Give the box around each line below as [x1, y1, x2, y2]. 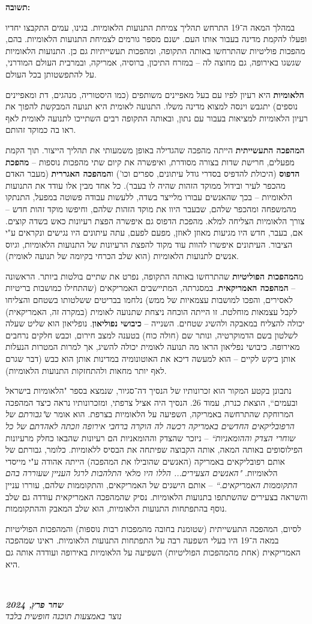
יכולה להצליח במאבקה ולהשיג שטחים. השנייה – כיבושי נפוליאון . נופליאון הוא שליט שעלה [5, 317, 305, 329]
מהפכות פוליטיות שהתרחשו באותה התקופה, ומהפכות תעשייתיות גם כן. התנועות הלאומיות [5, 44, 305, 57]
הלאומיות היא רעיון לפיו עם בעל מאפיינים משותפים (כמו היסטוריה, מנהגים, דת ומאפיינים [5, 88, 304, 100]
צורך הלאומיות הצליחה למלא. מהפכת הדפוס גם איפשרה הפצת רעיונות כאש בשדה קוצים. [5, 214, 305, 227]
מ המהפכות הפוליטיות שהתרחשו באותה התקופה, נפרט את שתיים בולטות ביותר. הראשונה [5, 269, 304, 282]
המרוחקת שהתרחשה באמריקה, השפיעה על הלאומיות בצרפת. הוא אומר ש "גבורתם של [5, 408, 294, 420]
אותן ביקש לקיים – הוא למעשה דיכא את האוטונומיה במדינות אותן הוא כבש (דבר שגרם [5, 352, 296, 365]
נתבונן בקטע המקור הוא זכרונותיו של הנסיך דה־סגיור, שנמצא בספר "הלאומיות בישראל [5, 384, 292, 397]
